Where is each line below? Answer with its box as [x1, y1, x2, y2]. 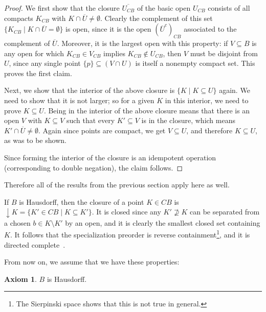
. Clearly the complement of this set [100, 12, 213, 23]
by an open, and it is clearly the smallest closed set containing [65, 217, 260, 228]
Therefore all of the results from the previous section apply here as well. [4, 179, 230, 190]
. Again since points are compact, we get [38, 125, 166, 135]
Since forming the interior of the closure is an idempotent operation [4, 152, 216, 162]
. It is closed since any [92, 206, 161, 217]
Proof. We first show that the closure [4, 3, 120, 13]
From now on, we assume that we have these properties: [4, 256, 180, 267]
